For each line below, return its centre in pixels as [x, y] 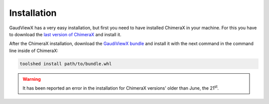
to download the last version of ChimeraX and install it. [65, 34]
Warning [32, 79]
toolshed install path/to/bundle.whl [66, 64]
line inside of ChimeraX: [34, 51]
